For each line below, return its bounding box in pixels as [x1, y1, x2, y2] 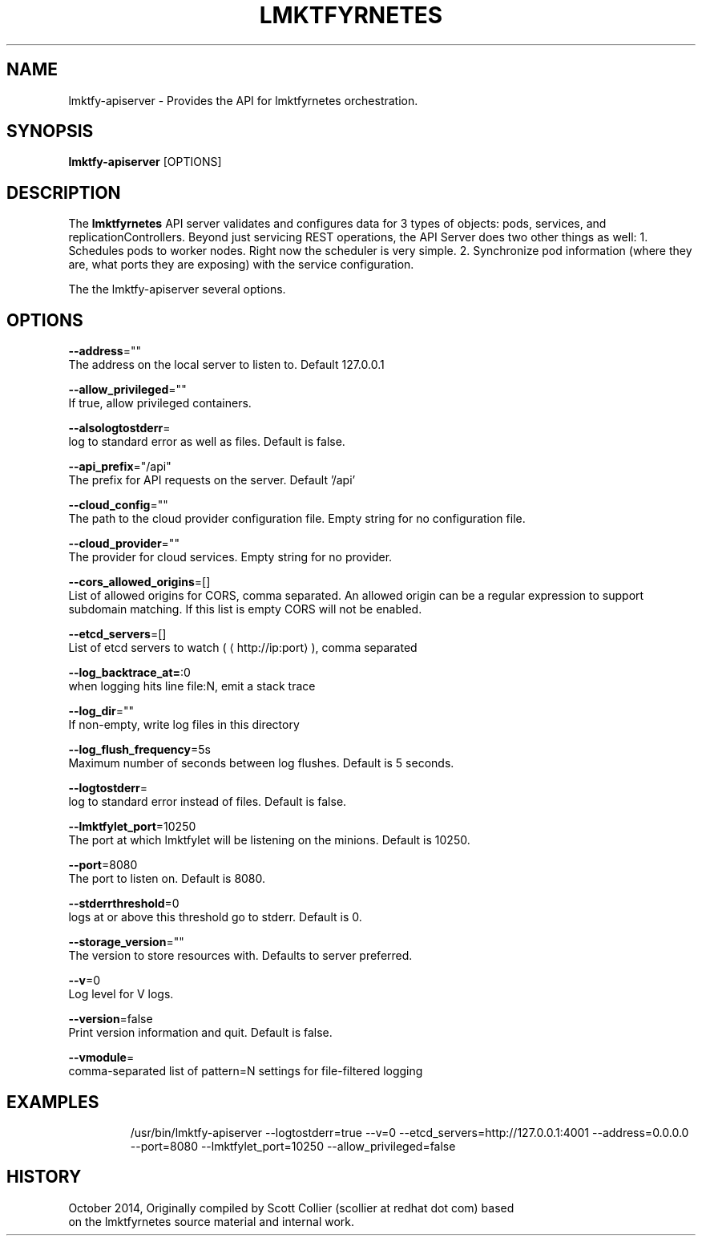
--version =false [68, 1012, 153, 1026]
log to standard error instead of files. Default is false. [68, 795, 347, 809]
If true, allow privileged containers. [68, 396, 252, 411]
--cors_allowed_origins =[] [68, 575, 211, 589]
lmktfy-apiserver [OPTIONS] [68, 155, 222, 169]
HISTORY [6, 1167, 82, 1187]
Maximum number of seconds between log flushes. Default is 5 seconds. [68, 756, 454, 771]
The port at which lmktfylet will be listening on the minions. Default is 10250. [68, 833, 470, 848]
